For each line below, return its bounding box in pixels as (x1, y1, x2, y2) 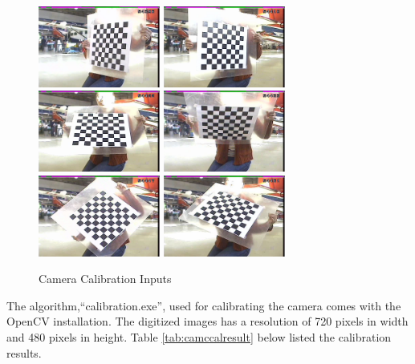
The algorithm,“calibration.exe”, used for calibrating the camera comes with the (6, 297, 401, 313)
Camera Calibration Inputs (39, 270, 172, 287)
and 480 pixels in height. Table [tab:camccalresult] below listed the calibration (6, 328, 392, 345)
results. (6, 344, 42, 361)
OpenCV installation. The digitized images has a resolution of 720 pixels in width (6, 313, 409, 330)
